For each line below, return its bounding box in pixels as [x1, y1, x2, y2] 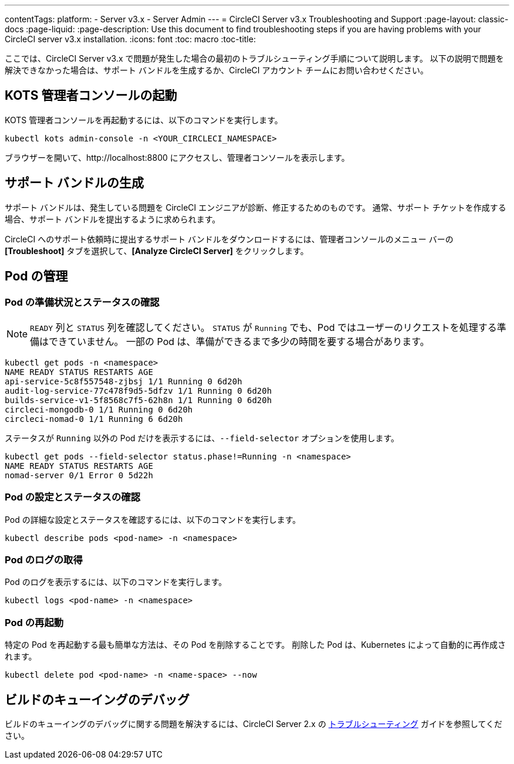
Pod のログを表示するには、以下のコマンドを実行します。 [5, 577, 227, 587]
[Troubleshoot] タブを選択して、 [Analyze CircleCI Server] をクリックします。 [5, 245, 309, 256]
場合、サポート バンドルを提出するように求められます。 [5, 214, 221, 224]
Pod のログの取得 [5, 554, 83, 566]
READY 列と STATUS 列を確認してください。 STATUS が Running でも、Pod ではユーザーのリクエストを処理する [30, 321, 497, 333]
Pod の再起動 [5, 616, 64, 628]
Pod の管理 [5, 269, 68, 284]
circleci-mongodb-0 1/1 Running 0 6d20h [5, 404, 193, 414]
